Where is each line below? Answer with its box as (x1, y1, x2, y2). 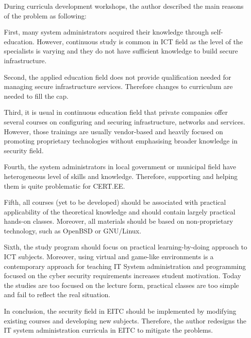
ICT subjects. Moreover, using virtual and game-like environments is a (4, 251, 214, 262)
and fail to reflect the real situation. (4, 289, 111, 300)
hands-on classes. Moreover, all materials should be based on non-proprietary (4, 216, 234, 226)
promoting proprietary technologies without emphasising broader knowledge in (4, 136, 238, 146)
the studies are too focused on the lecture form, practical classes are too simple (4, 280, 239, 290)
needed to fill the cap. (4, 90, 68, 101)
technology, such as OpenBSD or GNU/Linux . (4, 225, 141, 235)
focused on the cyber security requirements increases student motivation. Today (4, 270, 241, 281)
